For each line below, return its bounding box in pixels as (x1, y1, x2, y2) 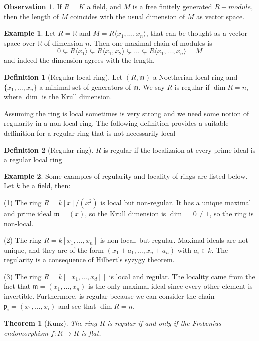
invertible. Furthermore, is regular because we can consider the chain (4, 291, 215, 301)
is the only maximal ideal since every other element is (88, 281, 253, 291)
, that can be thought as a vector (146, 28, 248, 38)
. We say (138, 81, 165, 92)
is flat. (81, 328, 101, 338)
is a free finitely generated (132, 1, 212, 11)
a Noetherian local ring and (153, 71, 238, 82)
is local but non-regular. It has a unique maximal (100, 197, 251, 207)
